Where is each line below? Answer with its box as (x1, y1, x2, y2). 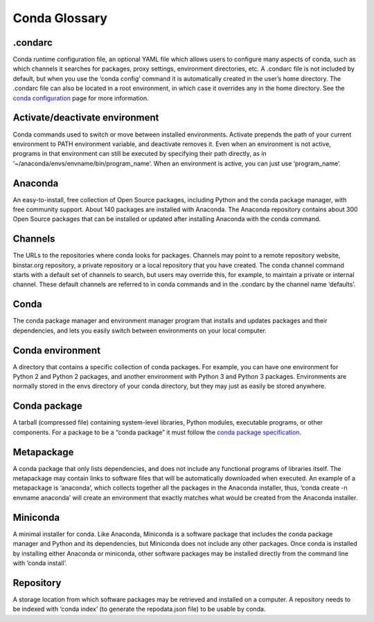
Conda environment (12, 344, 100, 356)
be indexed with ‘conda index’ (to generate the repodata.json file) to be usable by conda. (12, 605, 266, 613)
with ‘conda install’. (12, 558, 67, 567)
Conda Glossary (12, 10, 107, 26)
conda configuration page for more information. (12, 94, 149, 102)
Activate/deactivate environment (12, 112, 159, 124)
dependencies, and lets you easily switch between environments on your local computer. (12, 326, 267, 335)
